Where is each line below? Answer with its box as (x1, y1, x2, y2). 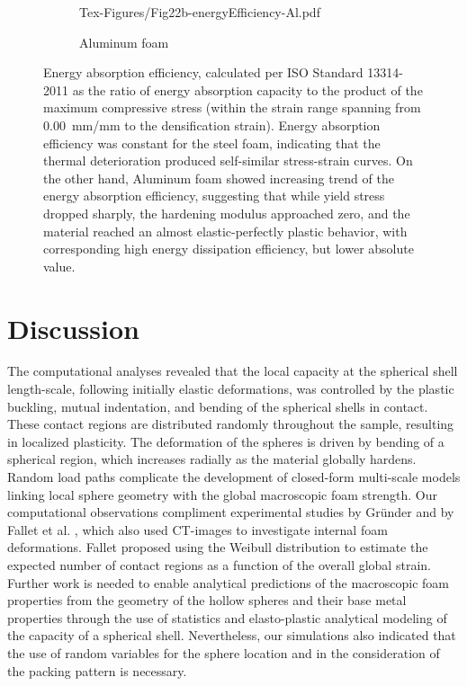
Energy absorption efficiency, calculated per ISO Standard (43, 63, 364, 82)
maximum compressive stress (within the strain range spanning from (43, 98, 421, 117)
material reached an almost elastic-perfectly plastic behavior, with (43, 221, 408, 240)
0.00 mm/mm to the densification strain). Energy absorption (43, 115, 381, 134)
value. (43, 256, 76, 275)
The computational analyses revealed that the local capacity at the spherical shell (7, 361, 458, 380)
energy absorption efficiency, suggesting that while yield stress (43, 186, 385, 205)
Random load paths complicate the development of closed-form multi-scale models (7, 468, 461, 486)
